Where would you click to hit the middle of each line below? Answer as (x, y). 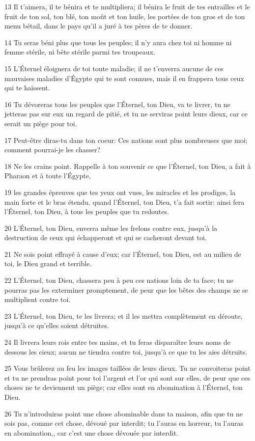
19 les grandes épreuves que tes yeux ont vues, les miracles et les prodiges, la (120, 192)
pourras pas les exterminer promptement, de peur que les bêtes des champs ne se (126, 289)
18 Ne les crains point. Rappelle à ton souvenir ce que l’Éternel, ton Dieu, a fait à (128, 166)
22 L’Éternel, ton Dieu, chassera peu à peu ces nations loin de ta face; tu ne (119, 280)
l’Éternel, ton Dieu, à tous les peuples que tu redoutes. (87, 211)
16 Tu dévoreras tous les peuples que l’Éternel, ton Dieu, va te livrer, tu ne (117, 104)
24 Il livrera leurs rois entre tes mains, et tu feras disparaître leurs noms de (117, 342)
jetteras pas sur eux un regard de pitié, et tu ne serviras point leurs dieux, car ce (126, 114)
